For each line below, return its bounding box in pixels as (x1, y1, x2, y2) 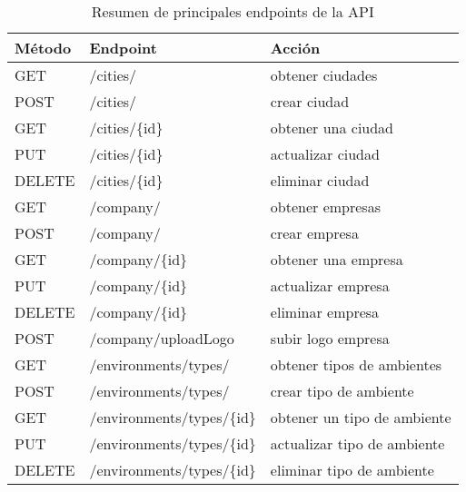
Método (15, 37, 72, 58)
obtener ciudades (270, 64, 378, 85)
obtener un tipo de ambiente (270, 407, 451, 428)
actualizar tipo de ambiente (270, 433, 445, 454)
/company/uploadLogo (89, 328, 234, 349)
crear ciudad (270, 91, 350, 112)
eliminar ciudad (270, 170, 370, 191)
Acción (270, 37, 321, 58)
